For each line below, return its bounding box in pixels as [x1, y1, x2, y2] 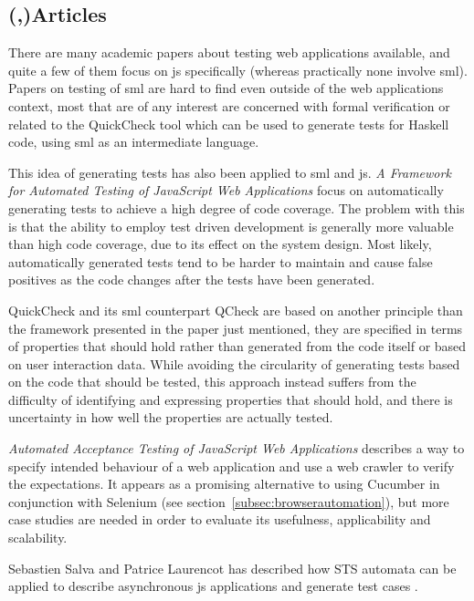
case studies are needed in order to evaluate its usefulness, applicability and [8, 510, 431, 529]
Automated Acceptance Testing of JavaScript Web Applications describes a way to [8, 439, 465, 458]
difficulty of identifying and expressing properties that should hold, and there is [8, 389, 453, 409]
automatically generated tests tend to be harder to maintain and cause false [8, 252, 433, 271]
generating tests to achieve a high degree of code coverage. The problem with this [8, 198, 465, 217]
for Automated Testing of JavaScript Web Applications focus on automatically [8, 181, 444, 200]
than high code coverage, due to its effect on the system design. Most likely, [8, 234, 432, 254]
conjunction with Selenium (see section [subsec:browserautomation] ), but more [8, 492, 449, 511]
